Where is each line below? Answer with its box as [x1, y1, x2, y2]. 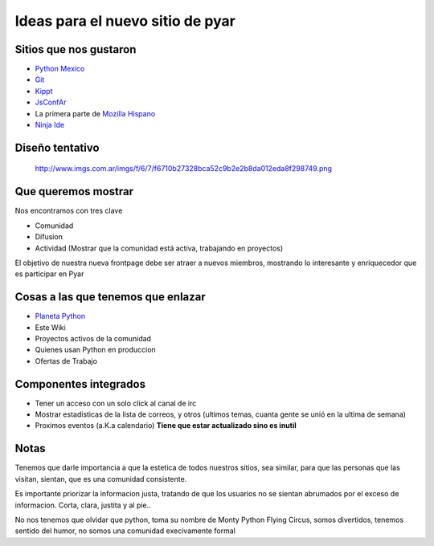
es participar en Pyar [14, 269, 84, 279]
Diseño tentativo [14, 141, 100, 154]
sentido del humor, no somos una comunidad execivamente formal [14, 526, 236, 536]
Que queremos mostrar [14, 185, 134, 198]
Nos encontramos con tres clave [14, 206, 123, 216]
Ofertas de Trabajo [35, 356, 98, 365]
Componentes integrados [14, 377, 146, 391]
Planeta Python [35, 312, 86, 321]
